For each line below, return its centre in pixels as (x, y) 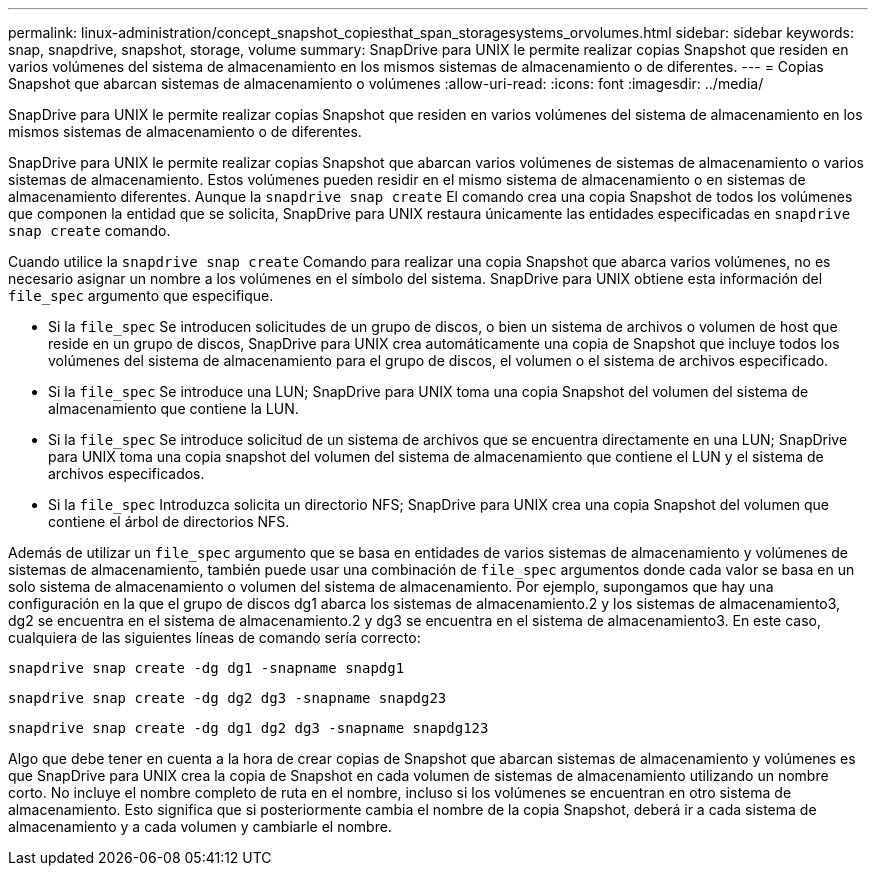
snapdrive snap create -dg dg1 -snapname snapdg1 (206, 668)
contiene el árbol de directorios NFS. (169, 521)
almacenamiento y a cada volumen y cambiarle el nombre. (200, 826)
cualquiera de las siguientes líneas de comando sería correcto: (214, 637)
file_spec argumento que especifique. (141, 295)
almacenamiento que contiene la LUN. (173, 408)
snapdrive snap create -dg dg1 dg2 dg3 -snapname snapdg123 (248, 728)
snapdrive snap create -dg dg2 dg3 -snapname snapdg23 (227, 698)
